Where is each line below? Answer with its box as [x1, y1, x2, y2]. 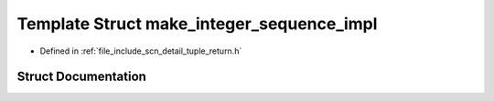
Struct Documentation [16, 69, 146, 85]
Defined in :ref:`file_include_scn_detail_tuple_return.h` [39, 45, 242, 56]
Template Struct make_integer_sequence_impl [16, 14, 378, 34]
